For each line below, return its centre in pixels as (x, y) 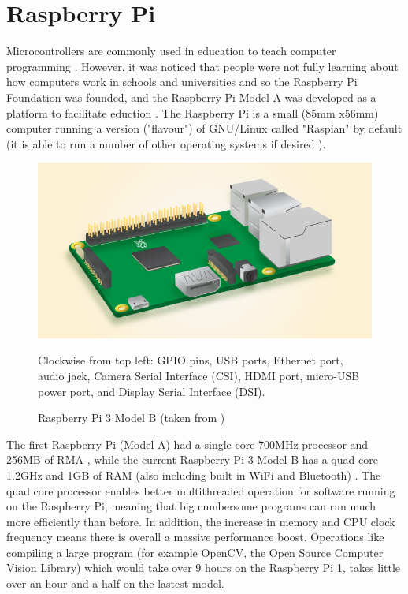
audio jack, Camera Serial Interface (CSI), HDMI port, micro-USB (199, 375)
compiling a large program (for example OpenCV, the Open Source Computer (195, 552)
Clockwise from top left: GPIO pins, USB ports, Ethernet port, (191, 360)
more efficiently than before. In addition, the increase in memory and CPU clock (201, 521)
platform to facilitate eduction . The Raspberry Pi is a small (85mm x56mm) (193, 112)
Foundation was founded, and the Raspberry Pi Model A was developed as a (191, 97)
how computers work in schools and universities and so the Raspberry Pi (182, 82)
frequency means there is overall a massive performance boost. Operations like (195, 537)
